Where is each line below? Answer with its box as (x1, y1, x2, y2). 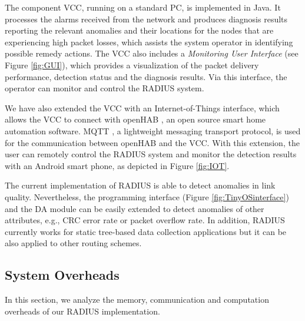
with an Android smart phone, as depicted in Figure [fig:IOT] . (5, 159, 230, 171)
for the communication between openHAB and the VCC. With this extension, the (5, 136, 300, 148)
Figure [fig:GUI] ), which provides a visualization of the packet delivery (5, 58, 259, 71)
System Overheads (5, 266, 120, 284)
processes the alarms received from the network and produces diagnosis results (5, 12, 288, 25)
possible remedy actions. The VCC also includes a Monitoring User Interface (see (5, 47, 299, 59)
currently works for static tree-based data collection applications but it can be (5, 225, 287, 237)
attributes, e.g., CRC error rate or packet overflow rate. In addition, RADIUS (5, 214, 285, 226)
